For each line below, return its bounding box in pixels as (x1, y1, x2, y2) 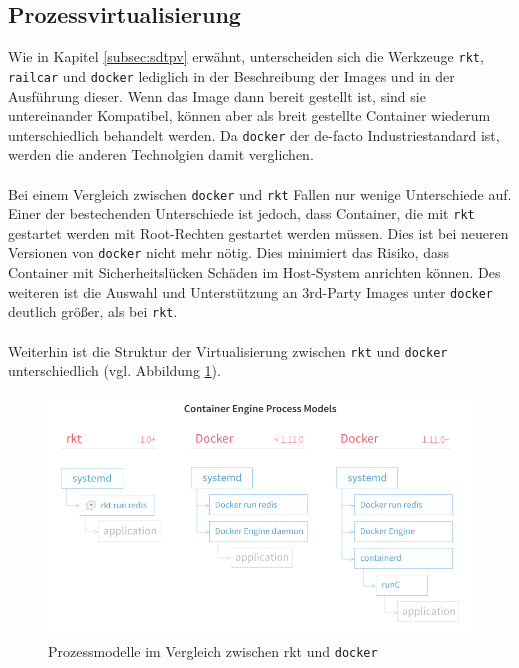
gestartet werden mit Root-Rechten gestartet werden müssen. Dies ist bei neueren (8, 222, 509, 243)
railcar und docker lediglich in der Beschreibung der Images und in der (8, 65, 455, 86)
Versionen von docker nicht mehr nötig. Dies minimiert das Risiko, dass (8, 242, 449, 263)
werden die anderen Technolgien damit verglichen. (8, 144, 314, 165)
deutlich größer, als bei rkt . (8, 301, 178, 322)
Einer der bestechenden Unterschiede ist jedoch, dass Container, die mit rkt (8, 203, 475, 224)
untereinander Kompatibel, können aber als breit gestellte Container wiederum (8, 105, 491, 126)
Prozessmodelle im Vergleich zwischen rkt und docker (48, 640, 378, 661)
